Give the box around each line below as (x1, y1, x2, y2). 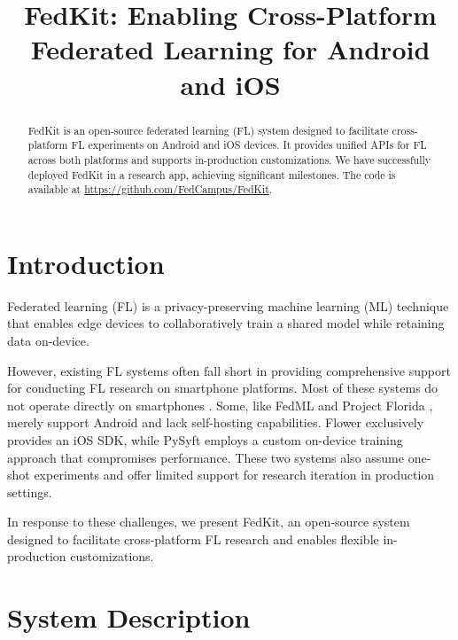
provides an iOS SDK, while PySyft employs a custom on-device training (7, 430, 403, 449)
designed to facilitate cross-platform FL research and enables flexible (7, 529, 379, 548)
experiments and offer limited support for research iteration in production (34, 465, 435, 484)
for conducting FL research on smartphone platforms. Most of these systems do (7, 379, 439, 397)
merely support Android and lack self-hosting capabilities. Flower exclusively (7, 413, 424, 432)
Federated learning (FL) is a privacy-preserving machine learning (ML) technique (7, 296, 449, 315)
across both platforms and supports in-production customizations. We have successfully (27, 152, 431, 167)
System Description (7, 599, 251, 636)
